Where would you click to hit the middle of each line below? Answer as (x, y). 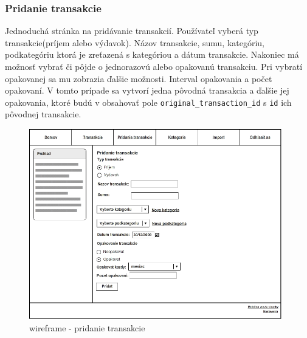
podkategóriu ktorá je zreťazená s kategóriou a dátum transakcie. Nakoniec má (152, 54)
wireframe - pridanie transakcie (87, 328)
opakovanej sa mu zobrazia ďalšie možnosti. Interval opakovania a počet (139, 78)
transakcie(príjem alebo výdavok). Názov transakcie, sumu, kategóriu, (135, 42)
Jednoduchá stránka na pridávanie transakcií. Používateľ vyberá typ (132, 31)
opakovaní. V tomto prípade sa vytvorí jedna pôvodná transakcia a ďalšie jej (147, 90)
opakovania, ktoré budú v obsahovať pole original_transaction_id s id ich (148, 102)
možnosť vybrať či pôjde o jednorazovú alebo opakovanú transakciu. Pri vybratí (154, 66)
